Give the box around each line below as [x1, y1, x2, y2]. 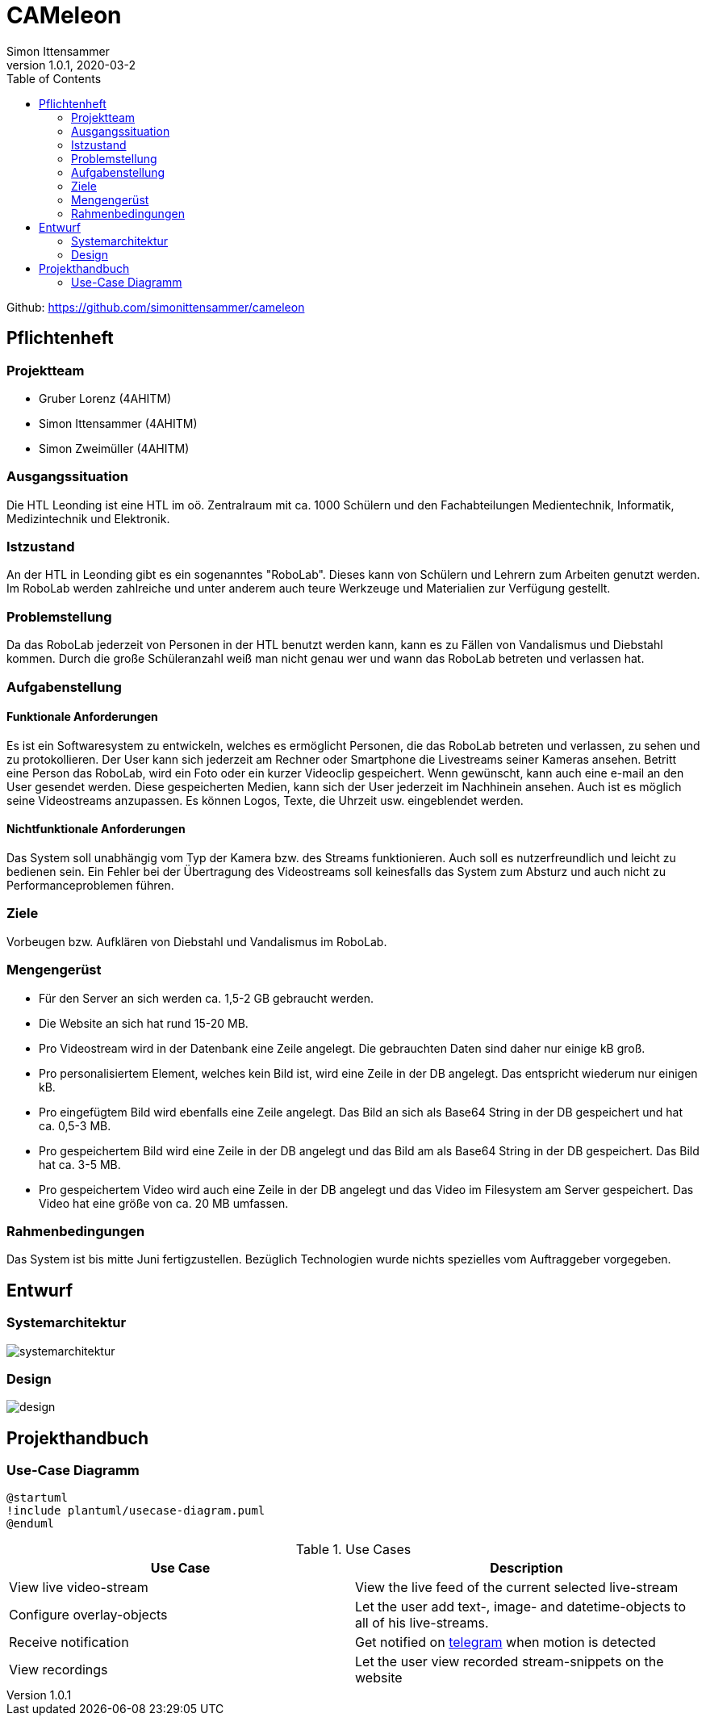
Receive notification [9, 1634, 129, 1651]
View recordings [9, 1661, 108, 1678]
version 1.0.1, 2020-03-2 [6, 57, 136, 72]
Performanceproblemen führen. [6, 878, 174, 893]
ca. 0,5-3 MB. [39, 1118, 111, 1133]
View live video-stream [9, 1579, 148, 1596]
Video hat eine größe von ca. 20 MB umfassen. [39, 1196, 289, 1210]
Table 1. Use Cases [295, 1541, 411, 1558]
